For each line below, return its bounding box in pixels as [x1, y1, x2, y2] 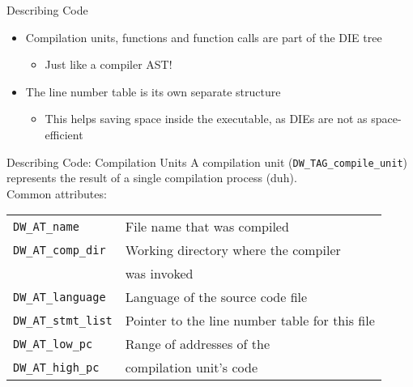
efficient [45, 125, 83, 142]
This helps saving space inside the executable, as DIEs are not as [45, 110, 368, 127]
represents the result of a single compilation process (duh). [6, 169, 297, 186]
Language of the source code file [125, 287, 308, 307]
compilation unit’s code [125, 358, 258, 377]
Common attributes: [6, 185, 107, 202]
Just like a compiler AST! [45, 56, 172, 73]
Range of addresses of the [125, 334, 270, 354]
